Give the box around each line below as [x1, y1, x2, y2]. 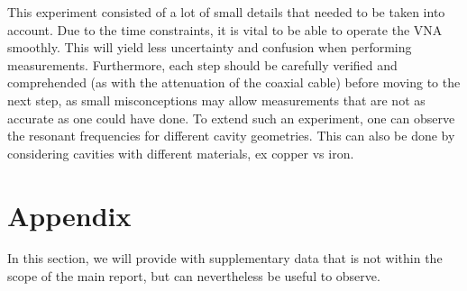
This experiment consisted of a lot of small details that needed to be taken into [7, 3, 445, 21]
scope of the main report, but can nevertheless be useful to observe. [7, 267, 380, 286]
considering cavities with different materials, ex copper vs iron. [7, 143, 354, 162]
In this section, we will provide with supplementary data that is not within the [7, 249, 443, 268]
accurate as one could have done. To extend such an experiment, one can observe [7, 108, 455, 127]
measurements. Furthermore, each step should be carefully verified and [7, 55, 398, 74]
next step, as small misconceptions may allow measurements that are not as [7, 90, 426, 109]
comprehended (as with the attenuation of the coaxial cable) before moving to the [7, 73, 461, 92]
